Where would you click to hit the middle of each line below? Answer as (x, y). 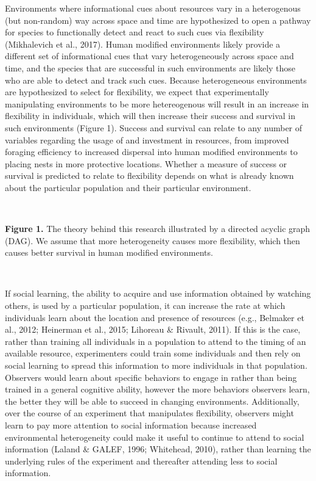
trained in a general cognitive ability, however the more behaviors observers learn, (157, 389)
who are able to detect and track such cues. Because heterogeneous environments (156, 80)
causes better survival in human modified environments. (109, 252)
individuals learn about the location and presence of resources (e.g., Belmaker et (155, 317)
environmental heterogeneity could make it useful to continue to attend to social (155, 437)
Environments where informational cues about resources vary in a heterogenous (153, 8)
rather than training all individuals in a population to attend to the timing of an (156, 341)
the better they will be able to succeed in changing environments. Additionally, (152, 401)
